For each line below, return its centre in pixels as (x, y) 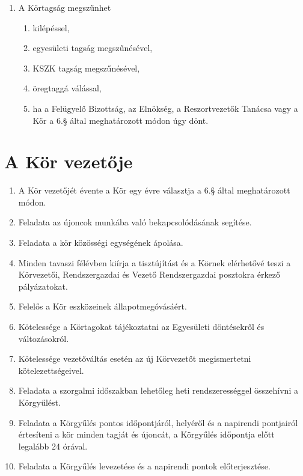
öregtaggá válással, (67, 88)
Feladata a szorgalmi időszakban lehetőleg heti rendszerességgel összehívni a (158, 390)
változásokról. (44, 338)
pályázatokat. (43, 286)
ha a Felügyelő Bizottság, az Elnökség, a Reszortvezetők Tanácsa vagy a (165, 108)
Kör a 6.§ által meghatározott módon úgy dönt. (121, 120)
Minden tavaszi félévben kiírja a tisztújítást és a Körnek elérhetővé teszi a (155, 262)
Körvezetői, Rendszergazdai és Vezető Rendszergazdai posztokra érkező (149, 274)
